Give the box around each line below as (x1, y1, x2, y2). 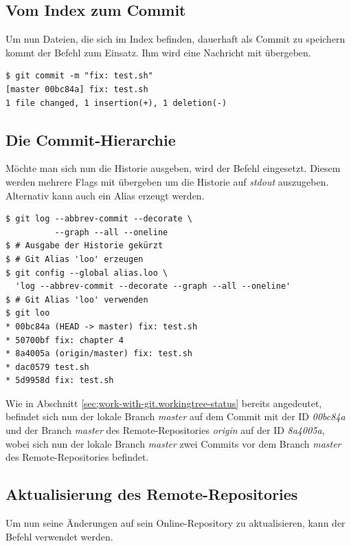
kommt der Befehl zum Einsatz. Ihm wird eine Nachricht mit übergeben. (5, 45, 311, 59)
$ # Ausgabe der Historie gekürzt (5, 241, 163, 251)
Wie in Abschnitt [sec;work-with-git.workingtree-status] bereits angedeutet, (5, 395, 322, 410)
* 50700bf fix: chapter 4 (5, 335, 124, 345)
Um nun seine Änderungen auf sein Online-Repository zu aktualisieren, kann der (5, 516, 346, 530)
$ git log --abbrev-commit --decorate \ (5, 214, 193, 224)
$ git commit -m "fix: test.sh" (5, 71, 153, 81)
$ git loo (5, 308, 50, 318)
